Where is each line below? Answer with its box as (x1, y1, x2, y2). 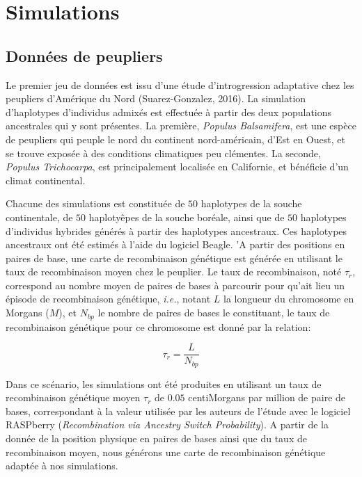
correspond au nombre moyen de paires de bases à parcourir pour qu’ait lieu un (6, 277, 345, 292)
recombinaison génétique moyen (6, 390, 141, 405)
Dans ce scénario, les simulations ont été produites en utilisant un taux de (6, 376, 322, 391)
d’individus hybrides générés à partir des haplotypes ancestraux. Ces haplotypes (6, 223, 347, 238)
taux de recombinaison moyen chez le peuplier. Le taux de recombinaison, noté (6, 264, 342, 279)
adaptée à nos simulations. (6, 458, 118, 473)
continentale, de (6, 209, 73, 224)
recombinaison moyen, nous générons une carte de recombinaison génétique (6, 444, 326, 459)
